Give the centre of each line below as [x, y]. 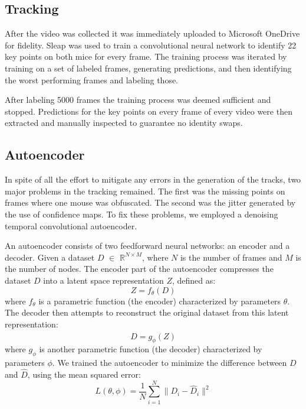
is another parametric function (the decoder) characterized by [151, 349]
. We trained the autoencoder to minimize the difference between [170, 363]
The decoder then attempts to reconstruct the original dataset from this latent [147, 312]
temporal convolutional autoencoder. [71, 225]
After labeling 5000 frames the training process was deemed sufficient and [138, 100]
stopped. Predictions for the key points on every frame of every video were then [149, 111]
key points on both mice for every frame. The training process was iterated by [146, 56]
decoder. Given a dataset [50, 257]
